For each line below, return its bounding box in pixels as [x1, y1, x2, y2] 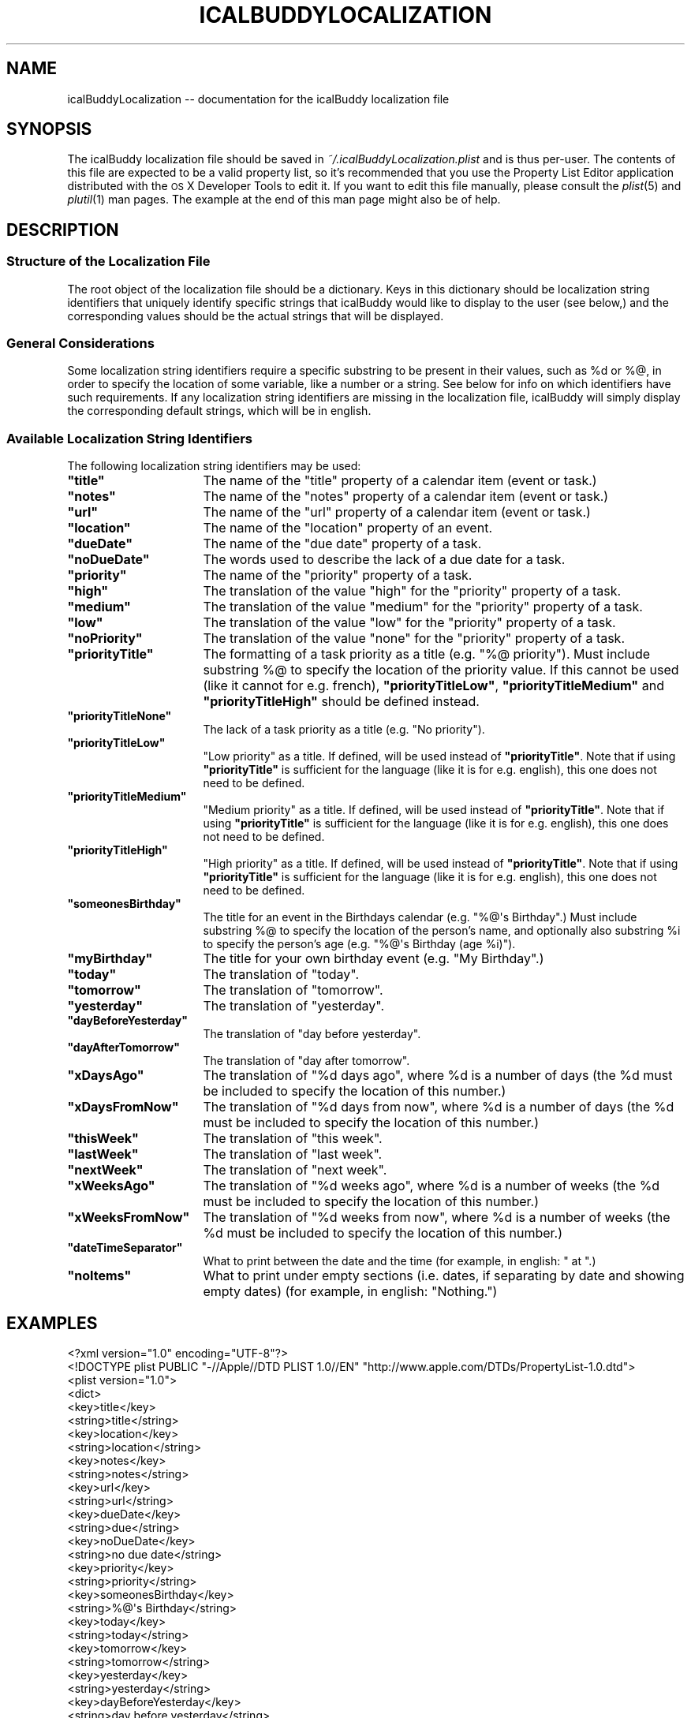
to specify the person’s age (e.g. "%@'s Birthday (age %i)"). [203, 937, 516, 951]
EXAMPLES [6, 1313, 98, 1333]
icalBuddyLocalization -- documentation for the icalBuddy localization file [67, 92, 450, 106]
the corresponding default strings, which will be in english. [67, 404, 372, 418]
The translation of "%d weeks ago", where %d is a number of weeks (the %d [203, 1178, 660, 1194]
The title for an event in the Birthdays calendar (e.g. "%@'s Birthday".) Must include [203, 910, 637, 924]
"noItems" [67, 1268, 132, 1284]
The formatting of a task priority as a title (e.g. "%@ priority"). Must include [203, 646, 651, 663]
